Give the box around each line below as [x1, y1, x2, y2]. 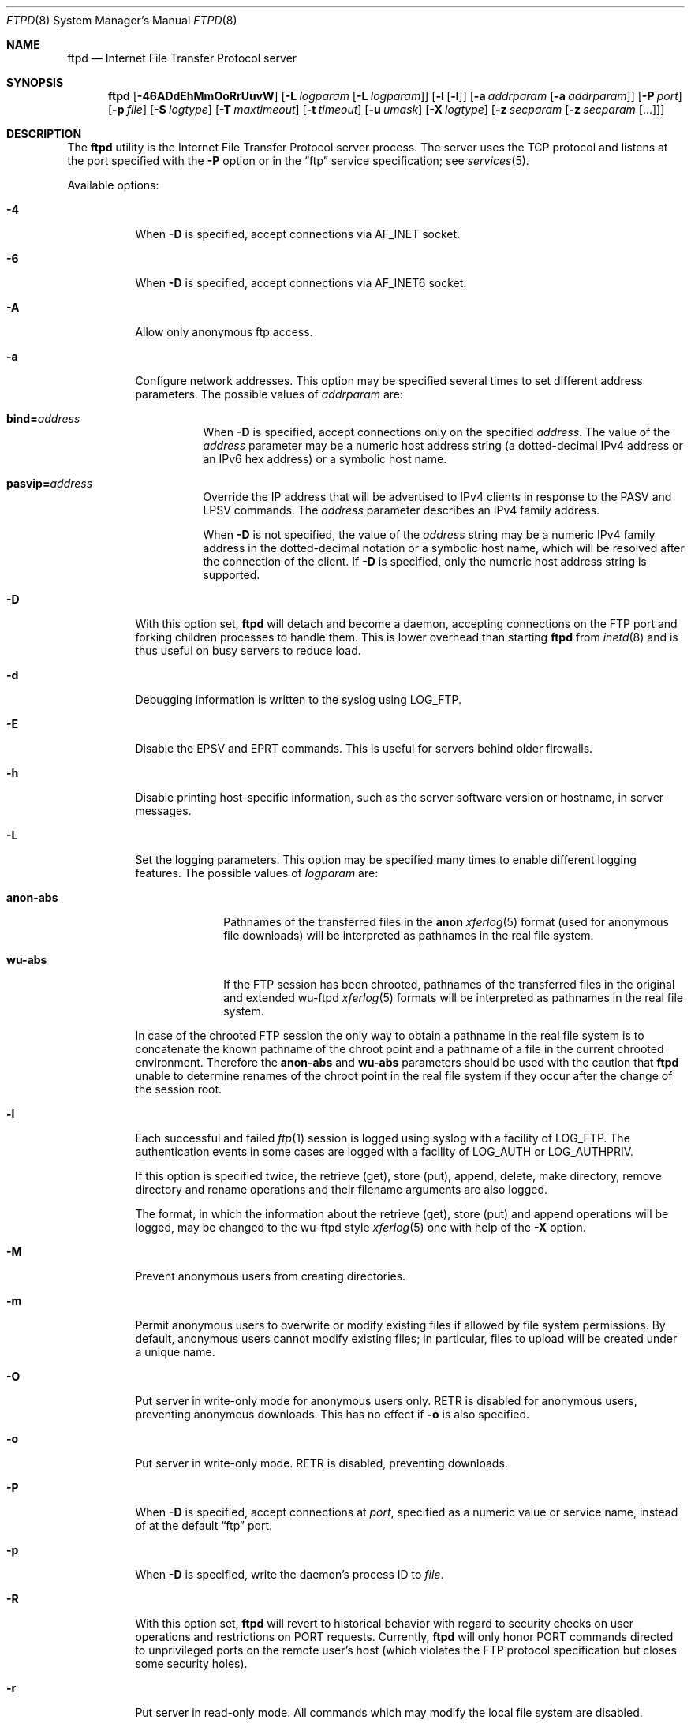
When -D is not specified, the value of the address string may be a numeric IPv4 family [203, 528, 656, 541]
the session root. [135, 1082, 222, 1096]
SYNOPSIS [6, 76, 64, 89]
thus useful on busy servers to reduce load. [135, 644, 361, 657]
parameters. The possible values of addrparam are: [135, 387, 404, 401]
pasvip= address [6, 477, 93, 490]
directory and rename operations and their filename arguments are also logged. [135, 1183, 548, 1196]
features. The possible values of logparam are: [135, 866, 379, 880]
